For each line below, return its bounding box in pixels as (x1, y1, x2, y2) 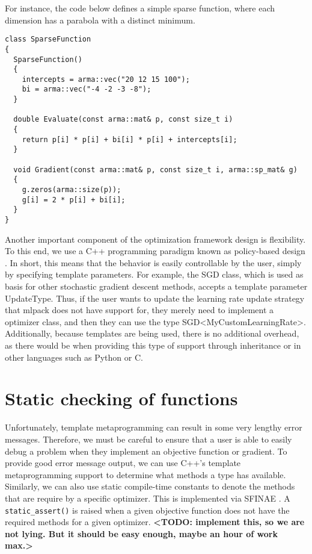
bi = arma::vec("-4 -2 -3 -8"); (22, 85, 151, 94)
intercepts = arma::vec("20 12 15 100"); (22, 75, 190, 84)
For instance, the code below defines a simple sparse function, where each (5, 2, 275, 14)
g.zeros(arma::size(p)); (22, 185, 121, 195)
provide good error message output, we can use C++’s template (5, 456, 241, 469)
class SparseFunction (5, 35, 91, 44)
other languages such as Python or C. (5, 350, 143, 363)
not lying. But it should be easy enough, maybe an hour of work (5, 527, 278, 540)
